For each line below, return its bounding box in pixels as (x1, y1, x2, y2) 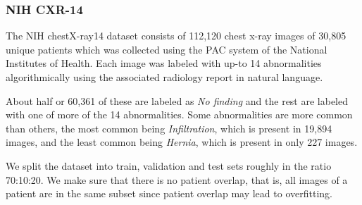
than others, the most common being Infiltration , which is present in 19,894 (6, 120, 332, 135)
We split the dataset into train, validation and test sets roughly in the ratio (6, 158, 332, 173)
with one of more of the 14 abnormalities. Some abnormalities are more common (6, 107, 353, 122)
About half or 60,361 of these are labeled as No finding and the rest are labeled (6, 93, 349, 108)
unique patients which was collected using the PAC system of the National (6, 42, 327, 56)
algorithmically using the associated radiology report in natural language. (6, 70, 323, 84)
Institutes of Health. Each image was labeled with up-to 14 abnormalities (6, 56, 322, 70)
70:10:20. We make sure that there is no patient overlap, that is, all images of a (6, 172, 348, 187)
